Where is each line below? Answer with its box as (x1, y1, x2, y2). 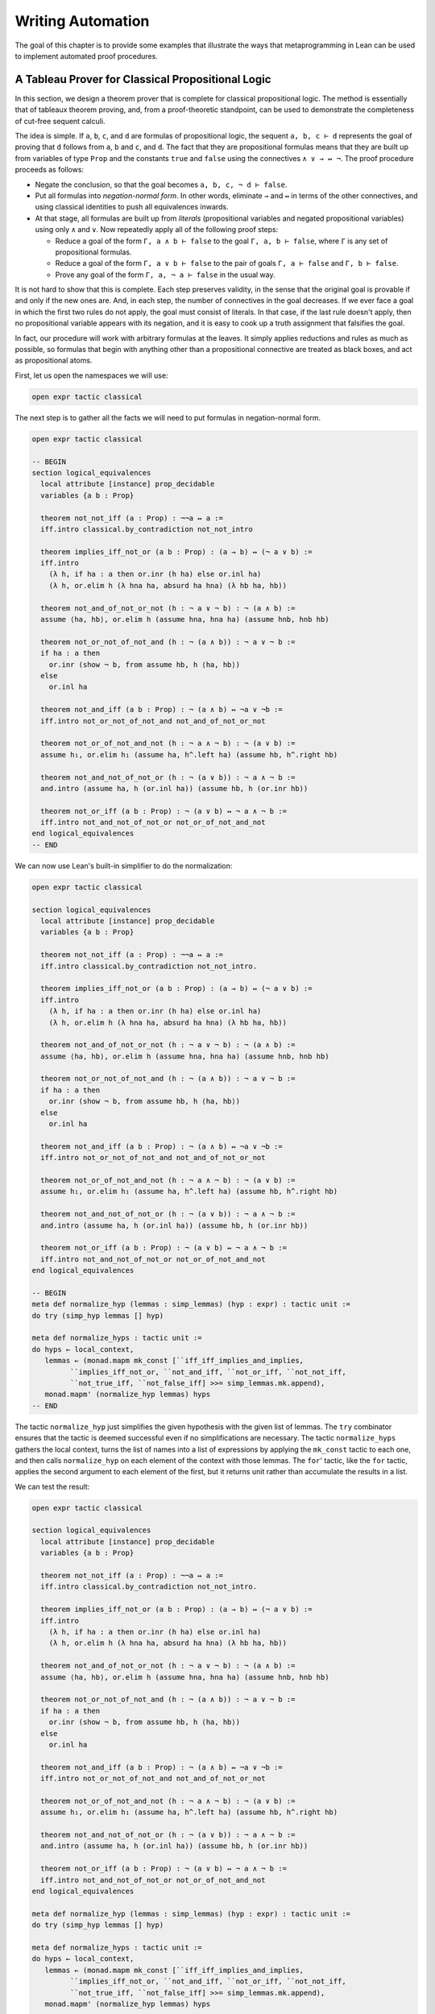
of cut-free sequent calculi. (14, 116, 106, 126)
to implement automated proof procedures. (14, 51, 159, 60)
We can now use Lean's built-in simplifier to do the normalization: (14, 860, 233, 870)
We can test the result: (14, 1481, 90, 1491)
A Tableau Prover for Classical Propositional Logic (14, 73, 271, 86)
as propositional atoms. (14, 355, 93, 366)
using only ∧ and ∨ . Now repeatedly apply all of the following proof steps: (35, 225, 279, 234)
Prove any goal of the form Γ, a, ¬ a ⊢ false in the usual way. (55, 270, 275, 280)
